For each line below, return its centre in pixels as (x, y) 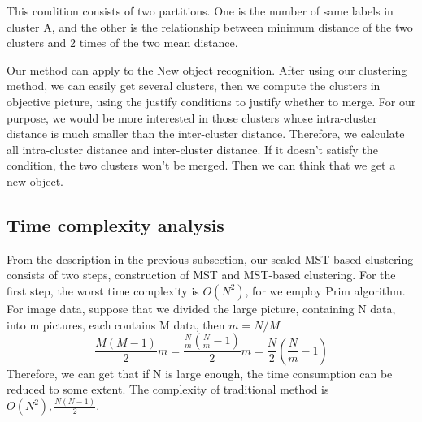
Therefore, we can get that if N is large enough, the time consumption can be (200, 373)
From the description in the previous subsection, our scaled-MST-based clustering (210, 258)
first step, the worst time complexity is (103, 290)
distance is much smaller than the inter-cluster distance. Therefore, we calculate (206, 133)
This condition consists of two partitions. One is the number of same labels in (200, 11)
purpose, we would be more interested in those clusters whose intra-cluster (192, 117)
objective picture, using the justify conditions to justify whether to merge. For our (211, 101)
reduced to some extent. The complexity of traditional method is (168, 389)
